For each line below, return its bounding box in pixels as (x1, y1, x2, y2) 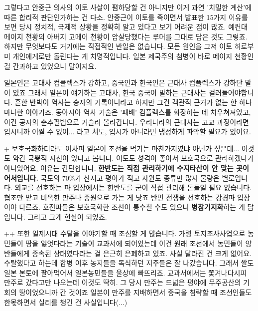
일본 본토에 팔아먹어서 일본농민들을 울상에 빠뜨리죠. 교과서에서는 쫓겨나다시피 (4, 267, 247, 278)
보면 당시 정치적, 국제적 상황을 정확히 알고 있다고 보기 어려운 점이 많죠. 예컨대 (4, 21, 248, 32)
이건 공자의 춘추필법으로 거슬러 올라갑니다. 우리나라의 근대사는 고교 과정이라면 (4, 116, 249, 127)
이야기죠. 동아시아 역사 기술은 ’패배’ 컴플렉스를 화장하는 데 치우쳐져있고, (25, 106, 251, 117)
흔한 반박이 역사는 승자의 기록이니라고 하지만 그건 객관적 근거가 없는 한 (14, 97, 237, 107)
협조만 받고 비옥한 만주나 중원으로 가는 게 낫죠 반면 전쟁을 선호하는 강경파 (4, 192, 235, 202)
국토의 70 (40, 172, 69, 183)
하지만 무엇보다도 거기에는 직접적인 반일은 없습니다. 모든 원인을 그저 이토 (4, 41, 233, 51)
